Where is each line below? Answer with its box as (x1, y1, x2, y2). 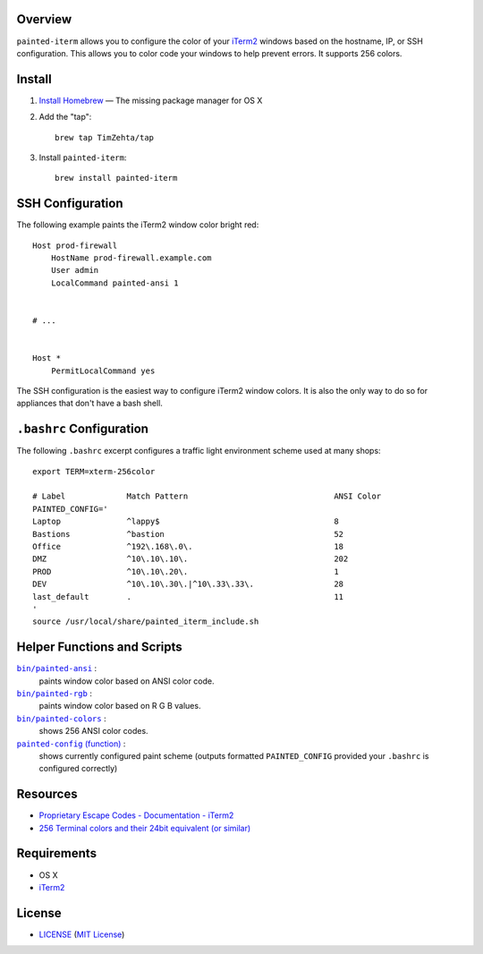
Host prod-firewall (32, 240, 118, 251)
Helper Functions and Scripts (16, 640, 182, 655)
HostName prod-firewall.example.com (50, 253, 212, 263)
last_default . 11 (32, 592, 344, 601)
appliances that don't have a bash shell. (16, 398, 163, 409)
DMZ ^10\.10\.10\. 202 (32, 554, 349, 564)
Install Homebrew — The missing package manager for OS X (38, 95, 263, 106)
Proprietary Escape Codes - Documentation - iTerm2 (38, 810, 234, 821)
